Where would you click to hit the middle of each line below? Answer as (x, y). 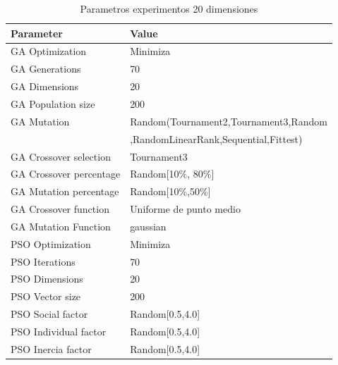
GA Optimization (49, 51)
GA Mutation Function (61, 226)
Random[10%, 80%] (172, 174)
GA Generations (46, 69)
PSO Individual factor (59, 331)
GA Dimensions (45, 86)
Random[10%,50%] (170, 191)
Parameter (37, 33)
